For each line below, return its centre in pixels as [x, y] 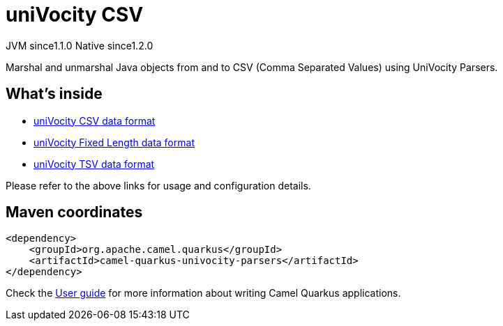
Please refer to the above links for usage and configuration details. [158, 185]
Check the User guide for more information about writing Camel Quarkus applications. [203, 293]
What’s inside [54, 94]
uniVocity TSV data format [94, 164]
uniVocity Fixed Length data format [114, 142]
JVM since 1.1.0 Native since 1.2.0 [80, 45]
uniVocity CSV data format [95, 121]
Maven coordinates [74, 212]
